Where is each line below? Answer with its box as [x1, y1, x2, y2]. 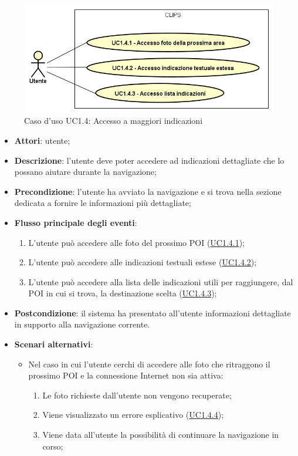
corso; [42, 440, 63, 452]
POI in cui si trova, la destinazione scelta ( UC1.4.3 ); [28, 287, 217, 299]
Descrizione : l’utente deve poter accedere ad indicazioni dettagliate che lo [14, 154, 285, 166]
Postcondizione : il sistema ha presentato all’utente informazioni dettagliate [14, 306, 291, 319]
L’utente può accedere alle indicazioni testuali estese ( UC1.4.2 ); [28, 256, 257, 268]
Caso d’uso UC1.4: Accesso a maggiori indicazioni [24, 114, 203, 127]
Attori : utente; [14, 134, 70, 146]
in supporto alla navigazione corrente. [14, 318, 150, 330]
